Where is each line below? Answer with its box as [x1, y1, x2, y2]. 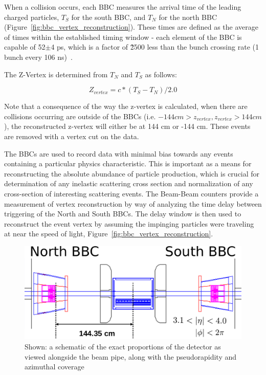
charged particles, [4, 11, 59, 22]
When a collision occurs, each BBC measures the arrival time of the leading [4, 2, 241, 12]
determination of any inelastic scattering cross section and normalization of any [4, 178, 253, 189]
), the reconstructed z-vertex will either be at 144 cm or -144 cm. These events [4, 121, 251, 131]
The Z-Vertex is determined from [4, 69, 108, 79]
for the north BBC [159, 11, 217, 22]
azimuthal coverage [25, 361, 84, 372]
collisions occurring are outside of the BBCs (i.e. [4, 111, 156, 121]
